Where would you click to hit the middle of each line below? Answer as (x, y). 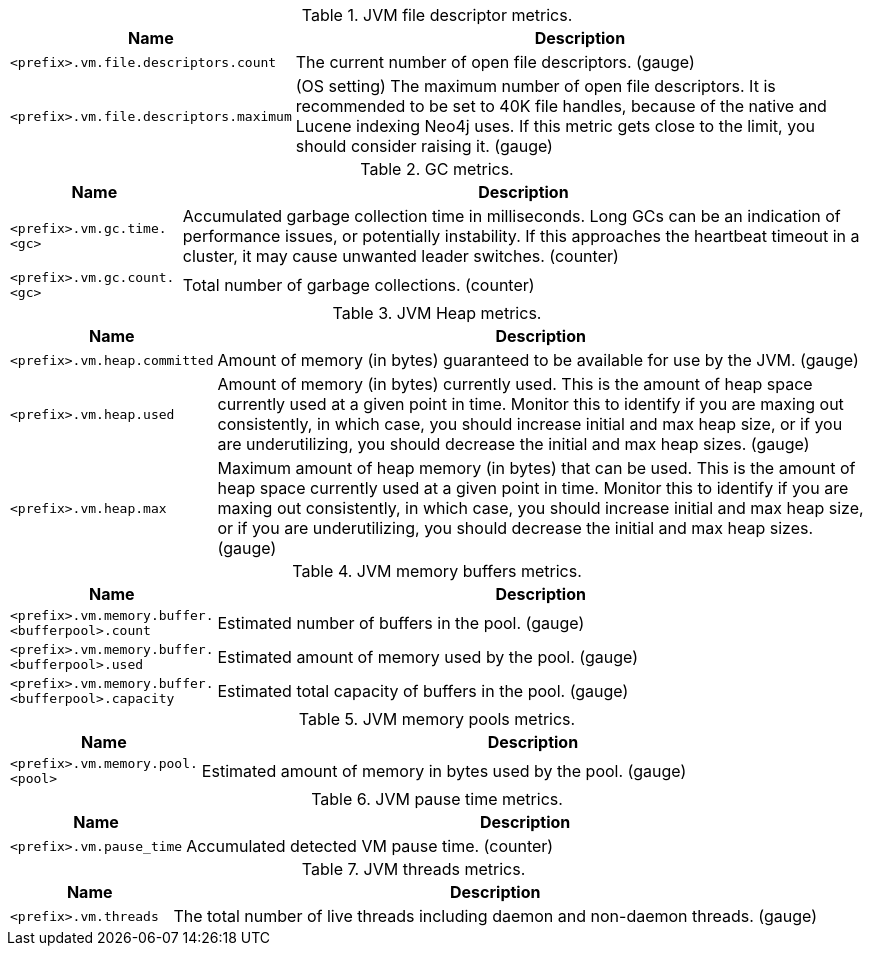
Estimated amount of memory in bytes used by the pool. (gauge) (444, 771)
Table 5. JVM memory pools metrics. (437, 719)
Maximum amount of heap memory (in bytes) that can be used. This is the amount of (536, 468)
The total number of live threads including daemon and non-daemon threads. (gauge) (495, 916)
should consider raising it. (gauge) (424, 146)
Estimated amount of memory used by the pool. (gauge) (428, 657)
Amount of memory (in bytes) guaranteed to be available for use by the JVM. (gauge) (538, 360)
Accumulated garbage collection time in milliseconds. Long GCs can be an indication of (511, 216)
